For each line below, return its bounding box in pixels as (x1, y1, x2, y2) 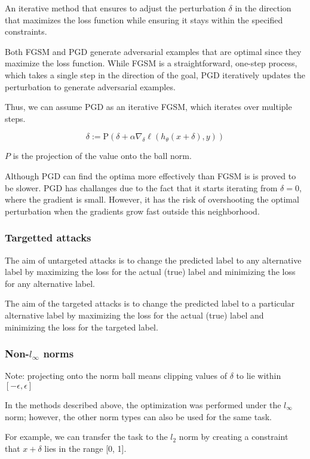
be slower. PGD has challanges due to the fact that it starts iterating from (5, 181, 278, 194)
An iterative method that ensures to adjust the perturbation (5, 2, 226, 14)
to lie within (236, 369, 281, 382)
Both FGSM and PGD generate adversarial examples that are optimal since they (5, 45, 302, 57)
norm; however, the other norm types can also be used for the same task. (5, 410, 272, 423)
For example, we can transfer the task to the (5, 430, 168, 443)
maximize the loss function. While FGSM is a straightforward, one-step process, (5, 57, 297, 69)
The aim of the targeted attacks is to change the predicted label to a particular (5, 297, 295, 310)
